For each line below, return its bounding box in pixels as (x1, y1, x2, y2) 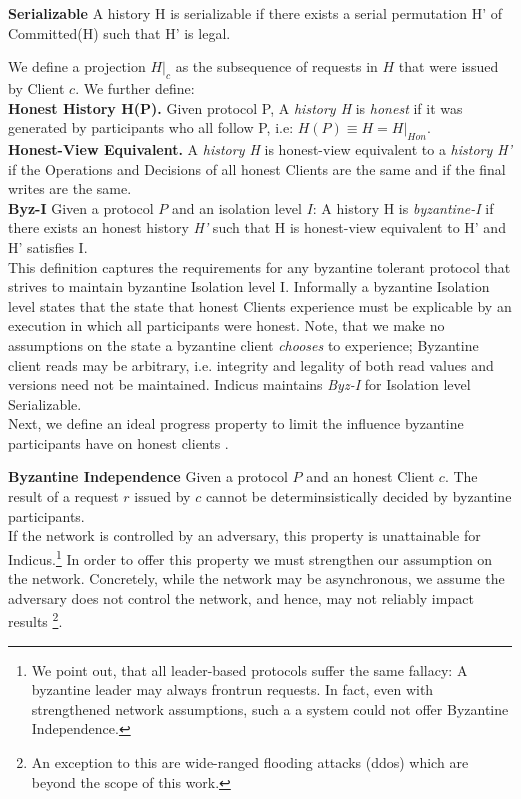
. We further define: (75, 77, 195, 98)
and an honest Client (306, 466, 435, 487)
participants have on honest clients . (8, 432, 229, 453)
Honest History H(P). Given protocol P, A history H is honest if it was (8, 97, 463, 118)
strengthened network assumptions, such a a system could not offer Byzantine (31, 698, 509, 719)
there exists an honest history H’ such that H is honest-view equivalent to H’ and (8, 217, 506, 238)
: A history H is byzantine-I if (312, 197, 494, 218)
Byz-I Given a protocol (8, 197, 154, 218)
